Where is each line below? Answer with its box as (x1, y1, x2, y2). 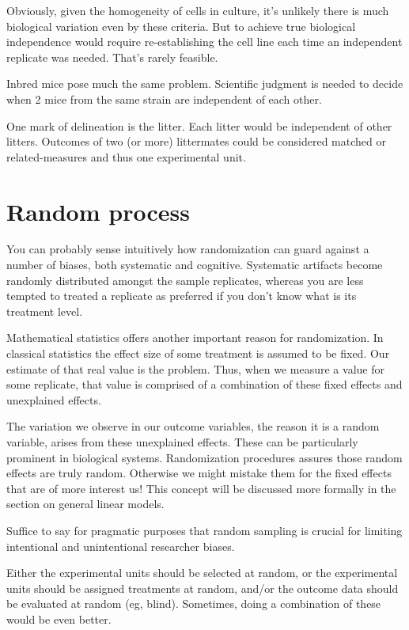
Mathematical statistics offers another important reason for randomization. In (6, 329, 384, 346)
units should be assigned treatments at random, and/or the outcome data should (6, 579, 399, 596)
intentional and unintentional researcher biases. (6, 537, 235, 554)
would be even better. (6, 610, 112, 627)
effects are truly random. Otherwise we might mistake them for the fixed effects (6, 465, 392, 481)
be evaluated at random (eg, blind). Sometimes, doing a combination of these (6, 595, 381, 612)
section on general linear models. (6, 495, 165, 512)
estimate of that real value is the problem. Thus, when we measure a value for (6, 360, 384, 377)
